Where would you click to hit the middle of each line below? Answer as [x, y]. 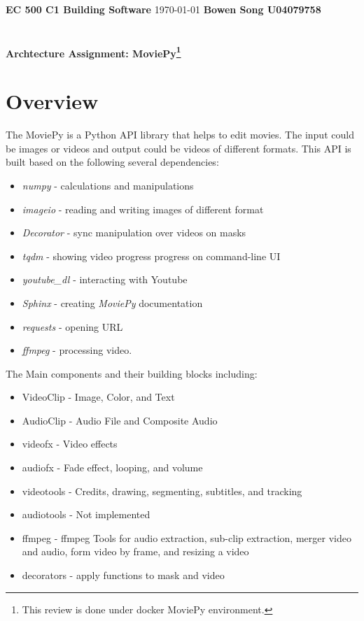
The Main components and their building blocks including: [132, 373]
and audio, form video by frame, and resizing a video [135, 551]
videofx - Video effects [70, 444]
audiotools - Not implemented [86, 514]
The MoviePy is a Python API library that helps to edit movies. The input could [180, 135]
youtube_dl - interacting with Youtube [105, 279]
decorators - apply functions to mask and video [123, 575]
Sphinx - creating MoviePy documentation [112, 302]
